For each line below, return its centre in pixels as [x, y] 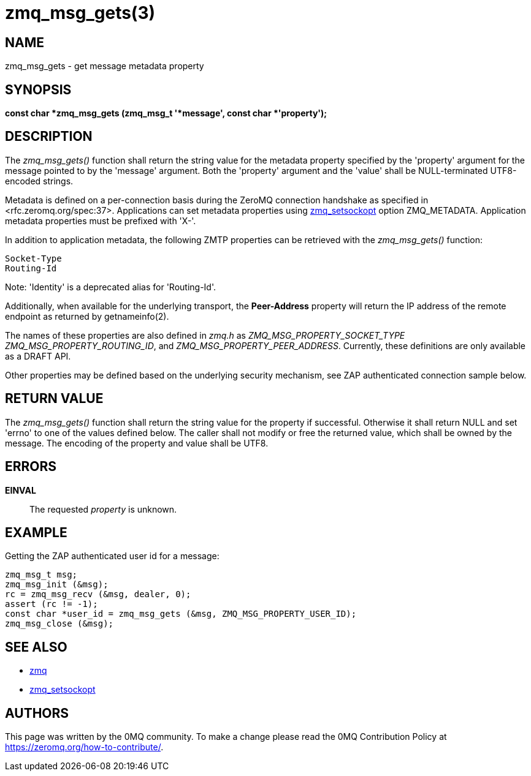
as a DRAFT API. [38, 356]
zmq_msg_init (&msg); [57, 585]
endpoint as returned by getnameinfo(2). [87, 316]
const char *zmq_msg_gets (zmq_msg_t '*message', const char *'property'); [166, 113]
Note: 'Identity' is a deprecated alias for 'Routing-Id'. [111, 287]
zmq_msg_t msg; [41, 575]
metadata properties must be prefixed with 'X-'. [101, 220]
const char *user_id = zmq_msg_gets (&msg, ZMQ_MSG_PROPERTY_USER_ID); [181, 614]
